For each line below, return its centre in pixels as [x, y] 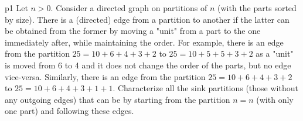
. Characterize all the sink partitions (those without [205, 88]
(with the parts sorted [257, 8]
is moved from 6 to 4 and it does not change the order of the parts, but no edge [148, 65]
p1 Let [16, 8]
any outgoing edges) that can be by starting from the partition [118, 99]
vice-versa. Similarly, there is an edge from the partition [105, 76]
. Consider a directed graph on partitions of [129, 8]
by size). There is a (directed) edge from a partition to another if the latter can [147, 19]
